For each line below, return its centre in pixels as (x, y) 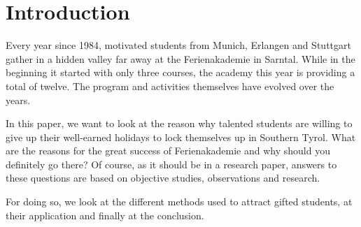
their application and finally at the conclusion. (105, 215)
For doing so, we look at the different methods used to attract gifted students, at (179, 202)
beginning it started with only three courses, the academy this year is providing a (180, 72)
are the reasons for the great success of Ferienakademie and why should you (168, 151)
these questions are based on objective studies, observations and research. (163, 178)
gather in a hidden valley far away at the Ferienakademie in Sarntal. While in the (180, 58)
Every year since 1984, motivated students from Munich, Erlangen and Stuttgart (178, 45)
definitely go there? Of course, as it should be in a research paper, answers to (171, 164)
